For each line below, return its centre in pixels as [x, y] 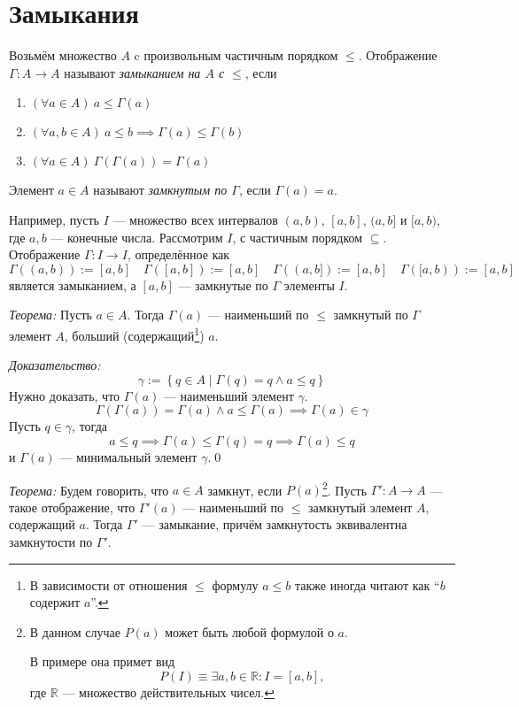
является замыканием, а [73, 284]
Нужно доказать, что [65, 395]
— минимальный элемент [128, 456]
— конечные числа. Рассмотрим [137, 237]
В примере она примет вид [102, 661]
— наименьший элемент [229, 395]
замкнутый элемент [360, 507]
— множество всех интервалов [195, 219]
